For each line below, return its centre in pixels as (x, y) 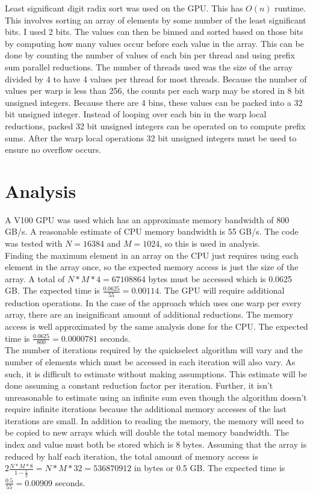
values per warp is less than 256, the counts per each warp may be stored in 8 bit (155, 91)
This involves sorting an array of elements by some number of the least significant (156, 20)
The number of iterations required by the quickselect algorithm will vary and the (154, 350)
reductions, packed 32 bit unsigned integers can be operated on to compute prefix (155, 125)
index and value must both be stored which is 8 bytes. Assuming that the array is (156, 444)
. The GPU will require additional (222, 290)
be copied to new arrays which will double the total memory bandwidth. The (147, 432)
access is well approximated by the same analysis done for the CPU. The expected (156, 326)
